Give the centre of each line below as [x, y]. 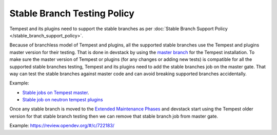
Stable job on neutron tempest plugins [63, 100]
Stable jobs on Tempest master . [56, 93]
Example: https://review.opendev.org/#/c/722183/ [62, 126]
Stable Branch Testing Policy [72, 13]
